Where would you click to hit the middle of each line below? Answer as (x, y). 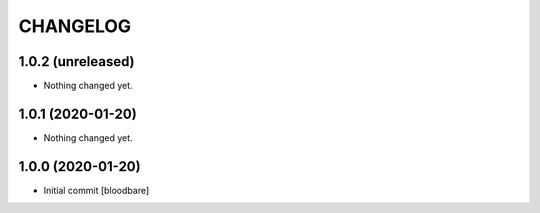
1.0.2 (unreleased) (76, 61)
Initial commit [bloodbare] (96, 190)
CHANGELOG (75, 26)
